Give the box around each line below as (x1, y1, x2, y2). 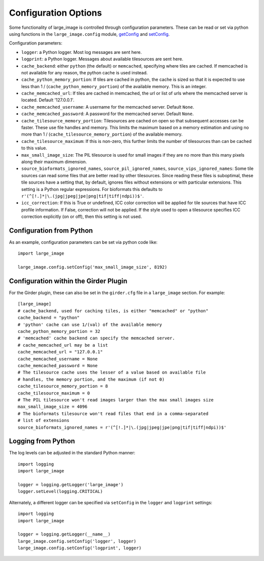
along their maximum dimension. (21, 159, 88, 164)
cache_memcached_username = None (18, 356, 98, 362)
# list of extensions (18, 418, 69, 423)
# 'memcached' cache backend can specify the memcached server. (18, 335, 176, 341)
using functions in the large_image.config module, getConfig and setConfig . (9, 31, 170, 37)
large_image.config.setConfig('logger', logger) (18, 538, 136, 544)
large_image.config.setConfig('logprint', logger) (18, 545, 142, 551)
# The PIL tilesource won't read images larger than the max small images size (18, 397, 214, 402)
